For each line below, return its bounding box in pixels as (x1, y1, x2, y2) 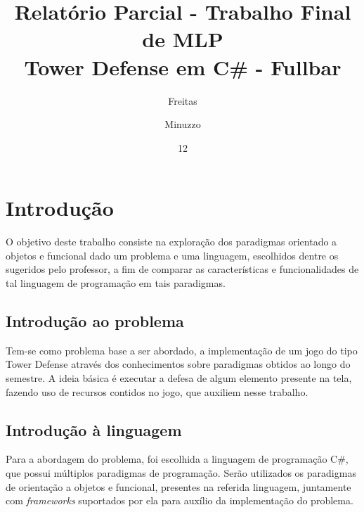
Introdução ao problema (6, 309, 184, 331)
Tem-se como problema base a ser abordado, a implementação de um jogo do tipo (6, 343, 358, 357)
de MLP (142, 25, 223, 53)
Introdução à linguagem (6, 418, 182, 440)
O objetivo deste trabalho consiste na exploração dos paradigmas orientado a (6, 234, 337, 249)
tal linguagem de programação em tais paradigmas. (6, 276, 226, 290)
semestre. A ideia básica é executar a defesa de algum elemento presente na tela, (6, 370, 352, 385)
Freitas (168, 93, 197, 108)
